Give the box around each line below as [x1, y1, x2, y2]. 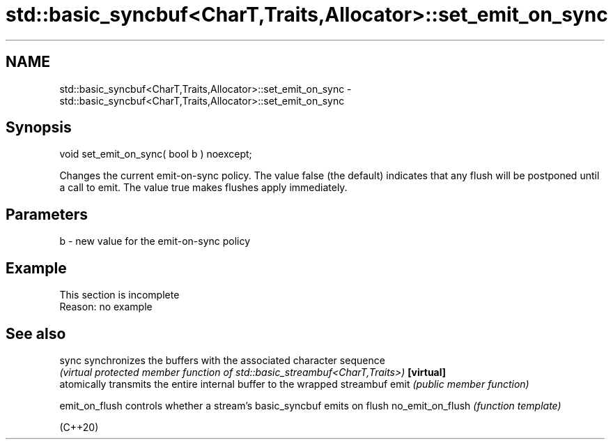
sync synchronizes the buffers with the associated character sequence [59, 354, 385, 366]
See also [6, 324, 66, 342]
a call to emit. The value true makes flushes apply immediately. [59, 181, 348, 194]
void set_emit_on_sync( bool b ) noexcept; [59, 148, 252, 160]
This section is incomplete [59, 289, 180, 301]
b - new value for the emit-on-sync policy [59, 235, 251, 248]
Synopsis [6, 119, 72, 137]
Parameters [6, 205, 88, 223]
